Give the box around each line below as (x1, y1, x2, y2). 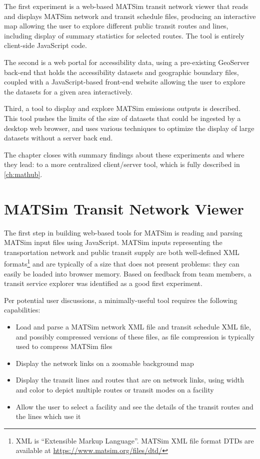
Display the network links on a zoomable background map (15, 357, 194, 368)
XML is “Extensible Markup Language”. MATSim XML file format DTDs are (15, 435, 254, 445)
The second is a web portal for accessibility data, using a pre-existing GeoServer (4, 56, 249, 67)
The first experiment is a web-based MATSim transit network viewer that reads (4, 1, 248, 11)
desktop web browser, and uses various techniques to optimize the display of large (4, 122, 254, 133)
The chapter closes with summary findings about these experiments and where (4, 149, 244, 159)
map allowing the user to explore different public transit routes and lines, (4, 20, 228, 31)
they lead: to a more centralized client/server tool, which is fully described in (4, 159, 240, 169)
